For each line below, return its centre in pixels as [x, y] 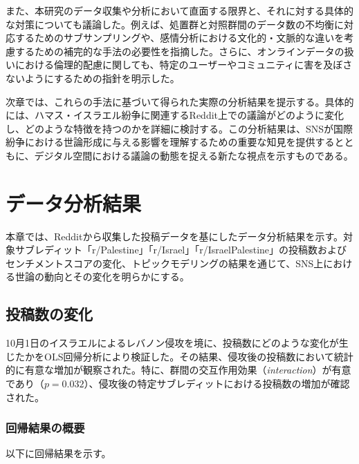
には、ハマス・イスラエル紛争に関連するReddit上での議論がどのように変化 [175, 115]
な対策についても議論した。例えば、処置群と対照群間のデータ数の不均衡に [175, 24]
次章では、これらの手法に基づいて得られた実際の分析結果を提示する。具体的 [180, 101]
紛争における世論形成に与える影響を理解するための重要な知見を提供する [170, 142]
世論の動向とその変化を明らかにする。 [102, 277]
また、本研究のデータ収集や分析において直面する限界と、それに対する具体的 [180, 10]
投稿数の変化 [49, 314]
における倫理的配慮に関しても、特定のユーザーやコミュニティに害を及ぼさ [184, 65]
